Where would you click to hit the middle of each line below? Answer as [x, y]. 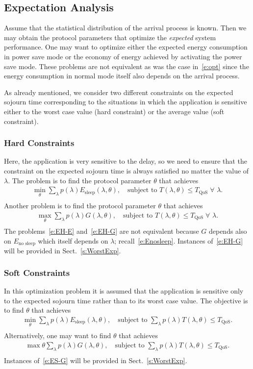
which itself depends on [73, 240]
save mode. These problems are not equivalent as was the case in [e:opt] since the [126, 66]
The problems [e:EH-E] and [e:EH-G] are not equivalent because [101, 231]
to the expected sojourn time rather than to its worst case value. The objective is [126, 300]
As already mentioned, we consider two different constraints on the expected [119, 92]
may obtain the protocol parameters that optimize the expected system [110, 37]
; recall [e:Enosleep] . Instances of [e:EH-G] [179, 240]
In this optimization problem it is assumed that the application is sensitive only [124, 291]
